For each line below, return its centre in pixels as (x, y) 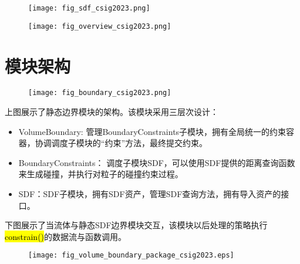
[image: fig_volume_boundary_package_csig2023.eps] (131, 255)
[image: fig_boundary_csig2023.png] (100, 93)
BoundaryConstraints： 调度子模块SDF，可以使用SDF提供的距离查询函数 (157, 162)
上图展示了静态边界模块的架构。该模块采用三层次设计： (112, 112)
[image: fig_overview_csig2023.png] (100, 26)
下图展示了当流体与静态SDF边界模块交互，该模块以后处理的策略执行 (136, 225)
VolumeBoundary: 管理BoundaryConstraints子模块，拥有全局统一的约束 (152, 131)
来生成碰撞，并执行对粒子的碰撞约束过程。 (101, 174)
